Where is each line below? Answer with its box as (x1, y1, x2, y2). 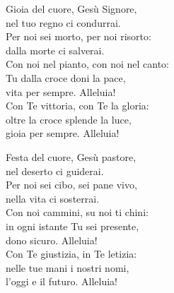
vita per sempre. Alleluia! (6, 84, 116, 99)
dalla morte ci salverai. (6, 42, 105, 57)
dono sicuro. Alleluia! (6, 232, 98, 247)
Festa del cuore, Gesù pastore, (6, 149, 137, 164)
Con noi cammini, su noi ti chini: (6, 205, 149, 220)
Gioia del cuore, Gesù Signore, (6, 1, 137, 16)
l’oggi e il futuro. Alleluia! (6, 274, 117, 289)
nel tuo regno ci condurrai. (6, 15, 121, 30)
